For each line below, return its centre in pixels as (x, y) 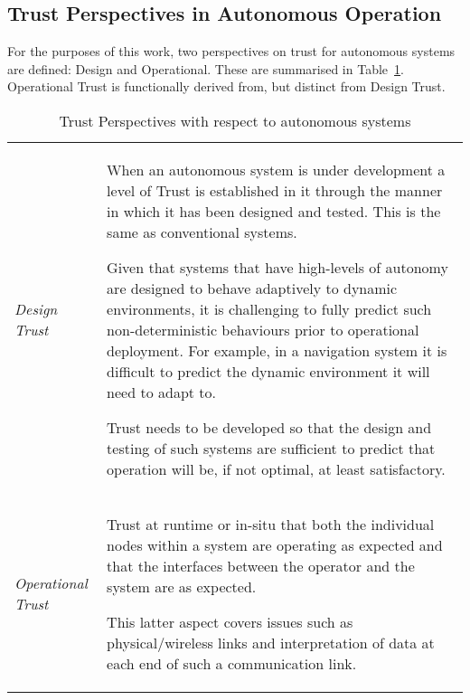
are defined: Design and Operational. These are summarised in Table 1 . (206, 68)
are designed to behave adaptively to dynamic (252, 288)
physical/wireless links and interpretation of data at (271, 642)
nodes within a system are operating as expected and (275, 544)
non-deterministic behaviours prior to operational (263, 329)
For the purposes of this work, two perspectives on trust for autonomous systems (231, 51)
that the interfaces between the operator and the (261, 565)
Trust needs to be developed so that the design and (269, 427)
